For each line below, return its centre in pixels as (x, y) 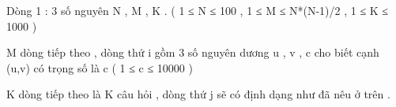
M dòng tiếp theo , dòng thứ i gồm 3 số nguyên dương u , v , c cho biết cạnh (193, 52)
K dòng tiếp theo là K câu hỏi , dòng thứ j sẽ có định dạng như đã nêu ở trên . (198, 94)
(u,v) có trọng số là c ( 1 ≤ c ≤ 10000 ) (100, 67)
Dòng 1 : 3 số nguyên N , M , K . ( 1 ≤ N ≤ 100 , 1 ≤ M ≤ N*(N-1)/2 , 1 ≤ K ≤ (198, 10)
